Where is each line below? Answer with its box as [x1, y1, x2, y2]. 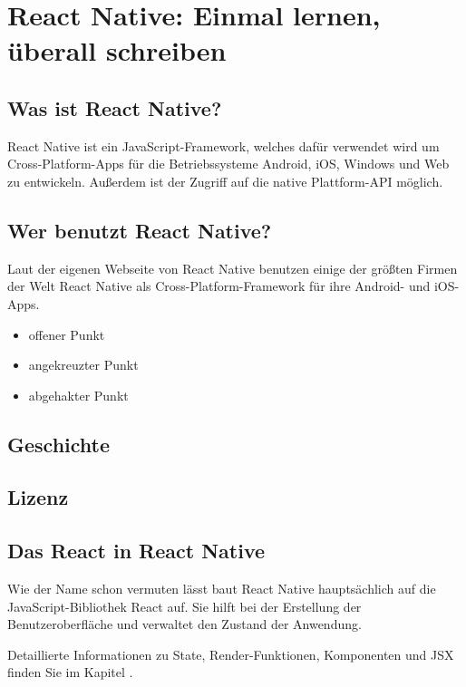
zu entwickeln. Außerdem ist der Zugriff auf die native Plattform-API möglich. [7, 171, 443, 190]
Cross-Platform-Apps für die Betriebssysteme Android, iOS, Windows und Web [7, 154, 450, 173]
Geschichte [7, 430, 111, 458]
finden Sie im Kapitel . [7, 663, 133, 682]
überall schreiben [7, 32, 227, 69]
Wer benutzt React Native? [7, 216, 272, 244]
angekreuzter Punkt [28, 355, 139, 374]
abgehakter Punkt [28, 385, 129, 404]
